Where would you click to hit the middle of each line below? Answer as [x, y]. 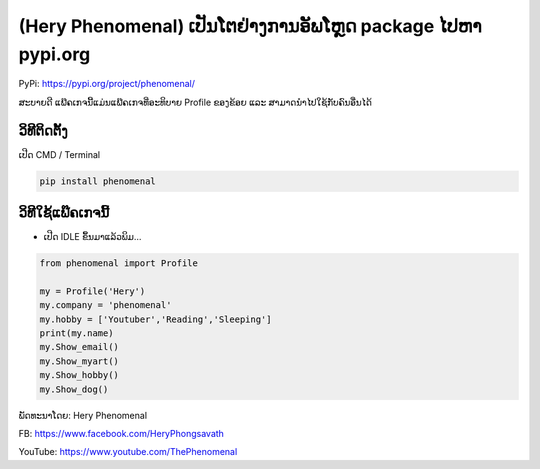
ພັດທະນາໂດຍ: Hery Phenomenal [83, 415]
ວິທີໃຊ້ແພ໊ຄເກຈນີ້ [64, 213]
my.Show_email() [79, 347]
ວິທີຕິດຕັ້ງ [43, 130]
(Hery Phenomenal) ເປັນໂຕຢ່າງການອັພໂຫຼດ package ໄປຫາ [250, 26]
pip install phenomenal [98, 181]
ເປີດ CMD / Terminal [59, 154]
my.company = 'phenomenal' [105, 305]
